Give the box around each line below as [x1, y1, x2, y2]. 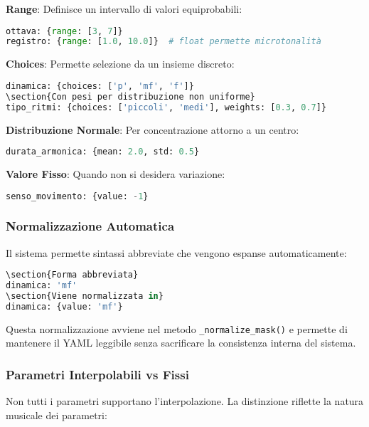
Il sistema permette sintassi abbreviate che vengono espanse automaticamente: [6, 245, 347, 260]
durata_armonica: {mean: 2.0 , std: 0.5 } [6, 147, 200, 157]
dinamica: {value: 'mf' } [6, 301, 123, 312]
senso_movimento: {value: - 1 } [6, 191, 149, 201]
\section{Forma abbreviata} [6, 270, 139, 280]
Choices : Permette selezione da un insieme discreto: [6, 56, 235, 71]
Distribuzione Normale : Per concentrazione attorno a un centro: [6, 122, 299, 137]
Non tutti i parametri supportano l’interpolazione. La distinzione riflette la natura [6, 394, 364, 408]
